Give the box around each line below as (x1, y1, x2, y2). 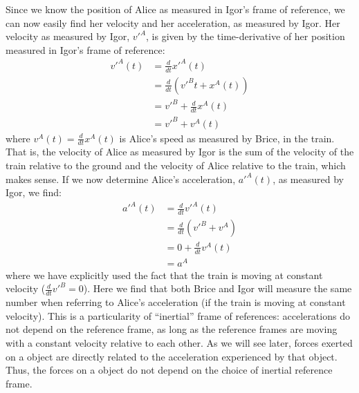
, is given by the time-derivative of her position (146, 29, 345, 44)
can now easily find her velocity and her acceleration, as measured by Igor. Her (6, 15, 340, 30)
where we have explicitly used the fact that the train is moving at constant (6, 267, 323, 282)
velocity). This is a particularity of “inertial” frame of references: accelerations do (6, 308, 350, 323)
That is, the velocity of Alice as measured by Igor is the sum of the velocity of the (6, 144, 354, 159)
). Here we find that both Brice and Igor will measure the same (83, 281, 352, 296)
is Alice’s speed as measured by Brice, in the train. (119, 131, 335, 145)
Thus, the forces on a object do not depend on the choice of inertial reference (6, 363, 333, 377)
